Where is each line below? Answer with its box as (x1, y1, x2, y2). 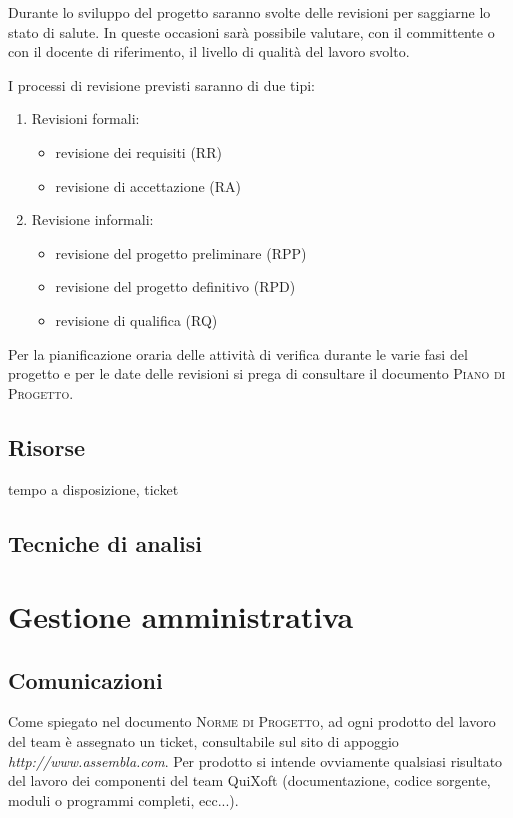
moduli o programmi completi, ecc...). (8, 789, 239, 810)
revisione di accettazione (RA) (55, 175, 241, 196)
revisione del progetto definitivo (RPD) (55, 276, 296, 297)
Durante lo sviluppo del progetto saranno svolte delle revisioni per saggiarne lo (8, 2, 491, 22)
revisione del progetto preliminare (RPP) (55, 242, 307, 263)
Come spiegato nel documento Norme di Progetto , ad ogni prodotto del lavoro (8, 711, 496, 732)
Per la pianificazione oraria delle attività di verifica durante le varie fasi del (8, 343, 468, 364)
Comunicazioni (8, 664, 163, 695)
